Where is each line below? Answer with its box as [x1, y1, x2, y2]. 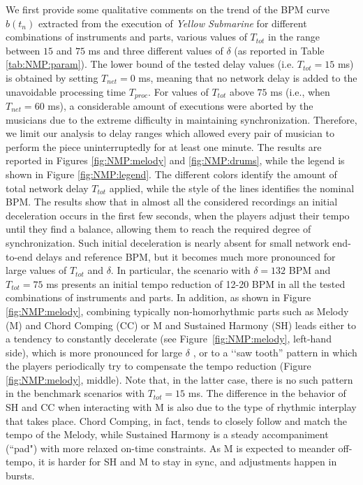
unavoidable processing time [6, 84, 126, 99]
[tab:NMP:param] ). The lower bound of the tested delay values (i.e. [6, 57, 295, 71]
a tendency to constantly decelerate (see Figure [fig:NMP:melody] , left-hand [6, 331, 332, 346]
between [6, 43, 40, 57]
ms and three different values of [88, 43, 223, 57]
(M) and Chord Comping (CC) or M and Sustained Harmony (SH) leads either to [6, 317, 357, 332]
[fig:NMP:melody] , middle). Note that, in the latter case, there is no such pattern [6, 372, 353, 386]
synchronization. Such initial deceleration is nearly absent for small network [6, 235, 329, 249]
